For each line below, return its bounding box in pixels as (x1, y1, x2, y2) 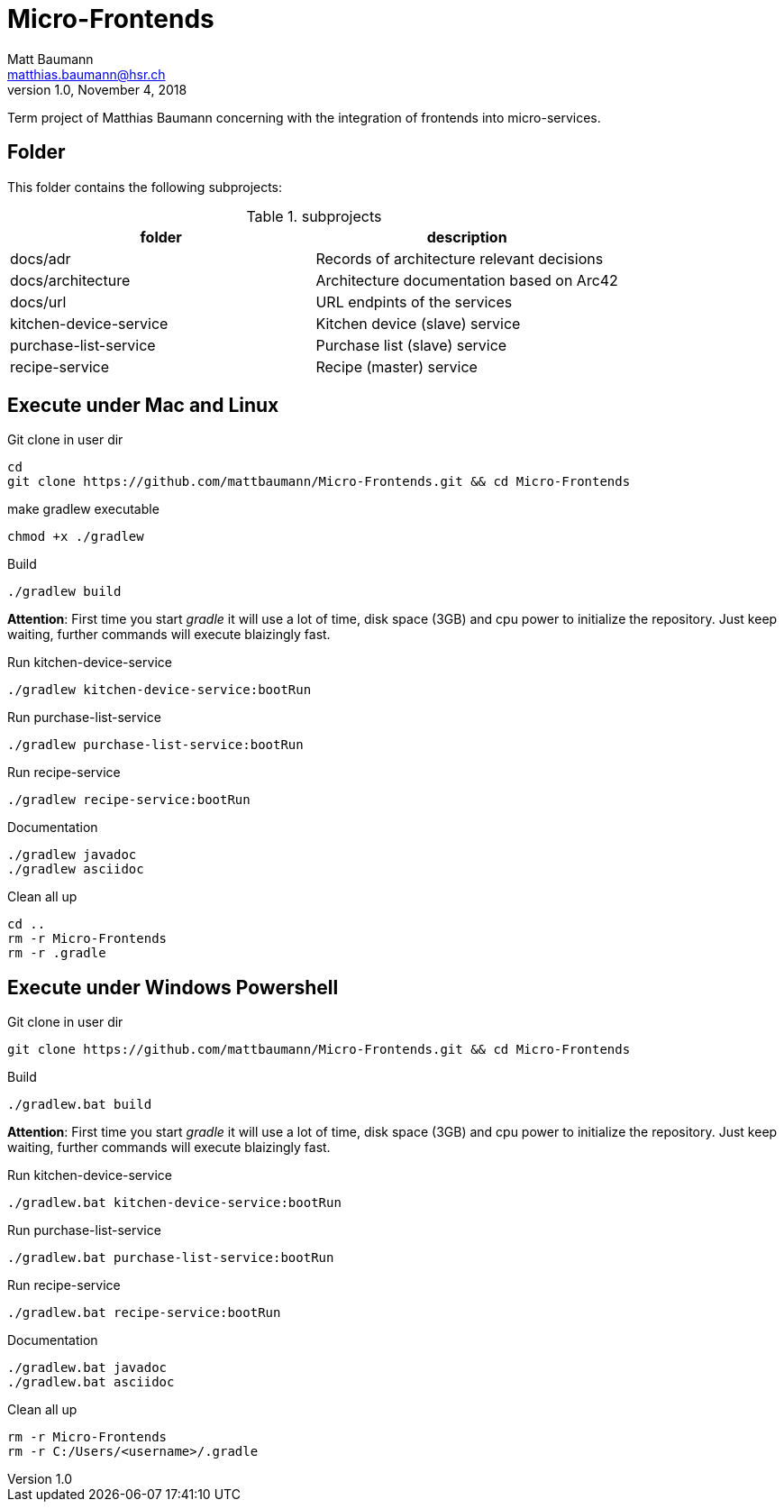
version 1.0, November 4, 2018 (7, 81, 187, 97)
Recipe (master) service (315, 357, 478, 376)
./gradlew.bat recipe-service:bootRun (7, 1305, 281, 1321)
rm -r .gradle (7, 946, 106, 961)
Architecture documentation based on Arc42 (315, 270, 618, 289)
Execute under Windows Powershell (7, 975, 339, 999)
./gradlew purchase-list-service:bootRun (7, 737, 304, 753)
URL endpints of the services (315, 292, 513, 311)
